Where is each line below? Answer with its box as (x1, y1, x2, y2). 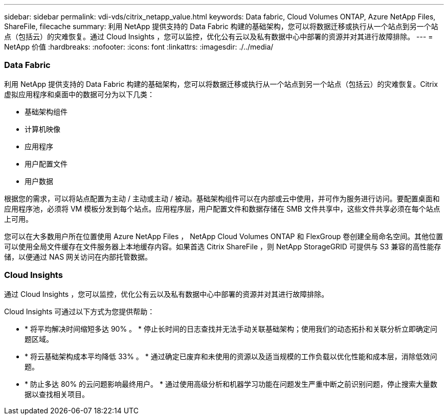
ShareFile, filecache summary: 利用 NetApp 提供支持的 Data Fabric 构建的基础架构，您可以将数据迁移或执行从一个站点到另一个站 (4, 22, 438, 31)
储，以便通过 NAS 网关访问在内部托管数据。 (4, 252, 152, 261)
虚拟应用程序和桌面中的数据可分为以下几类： (4, 89, 154, 99)
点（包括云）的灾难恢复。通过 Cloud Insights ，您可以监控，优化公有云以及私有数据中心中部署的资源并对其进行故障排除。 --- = (4, 32, 433, 41)
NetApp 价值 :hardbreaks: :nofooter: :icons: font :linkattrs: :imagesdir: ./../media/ (4, 42, 274, 51)
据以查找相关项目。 (25, 389, 89, 399)
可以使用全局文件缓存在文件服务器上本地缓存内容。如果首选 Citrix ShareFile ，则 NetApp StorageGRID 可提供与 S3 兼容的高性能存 (4, 242, 441, 251)
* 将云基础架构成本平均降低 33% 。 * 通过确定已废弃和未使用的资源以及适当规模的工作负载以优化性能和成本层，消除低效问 (25, 352, 437, 361)
